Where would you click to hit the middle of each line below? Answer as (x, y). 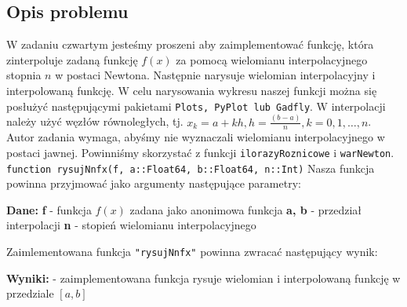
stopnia (24, 75)
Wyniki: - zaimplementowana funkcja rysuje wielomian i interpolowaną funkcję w (203, 278)
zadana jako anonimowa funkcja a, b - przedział (246, 209)
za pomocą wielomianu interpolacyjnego (272, 59)
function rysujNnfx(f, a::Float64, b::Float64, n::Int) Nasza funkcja (191, 168)
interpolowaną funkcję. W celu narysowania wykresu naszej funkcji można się (192, 90)
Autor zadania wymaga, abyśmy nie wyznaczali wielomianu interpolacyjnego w (196, 137)
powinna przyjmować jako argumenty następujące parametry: (154, 183)
